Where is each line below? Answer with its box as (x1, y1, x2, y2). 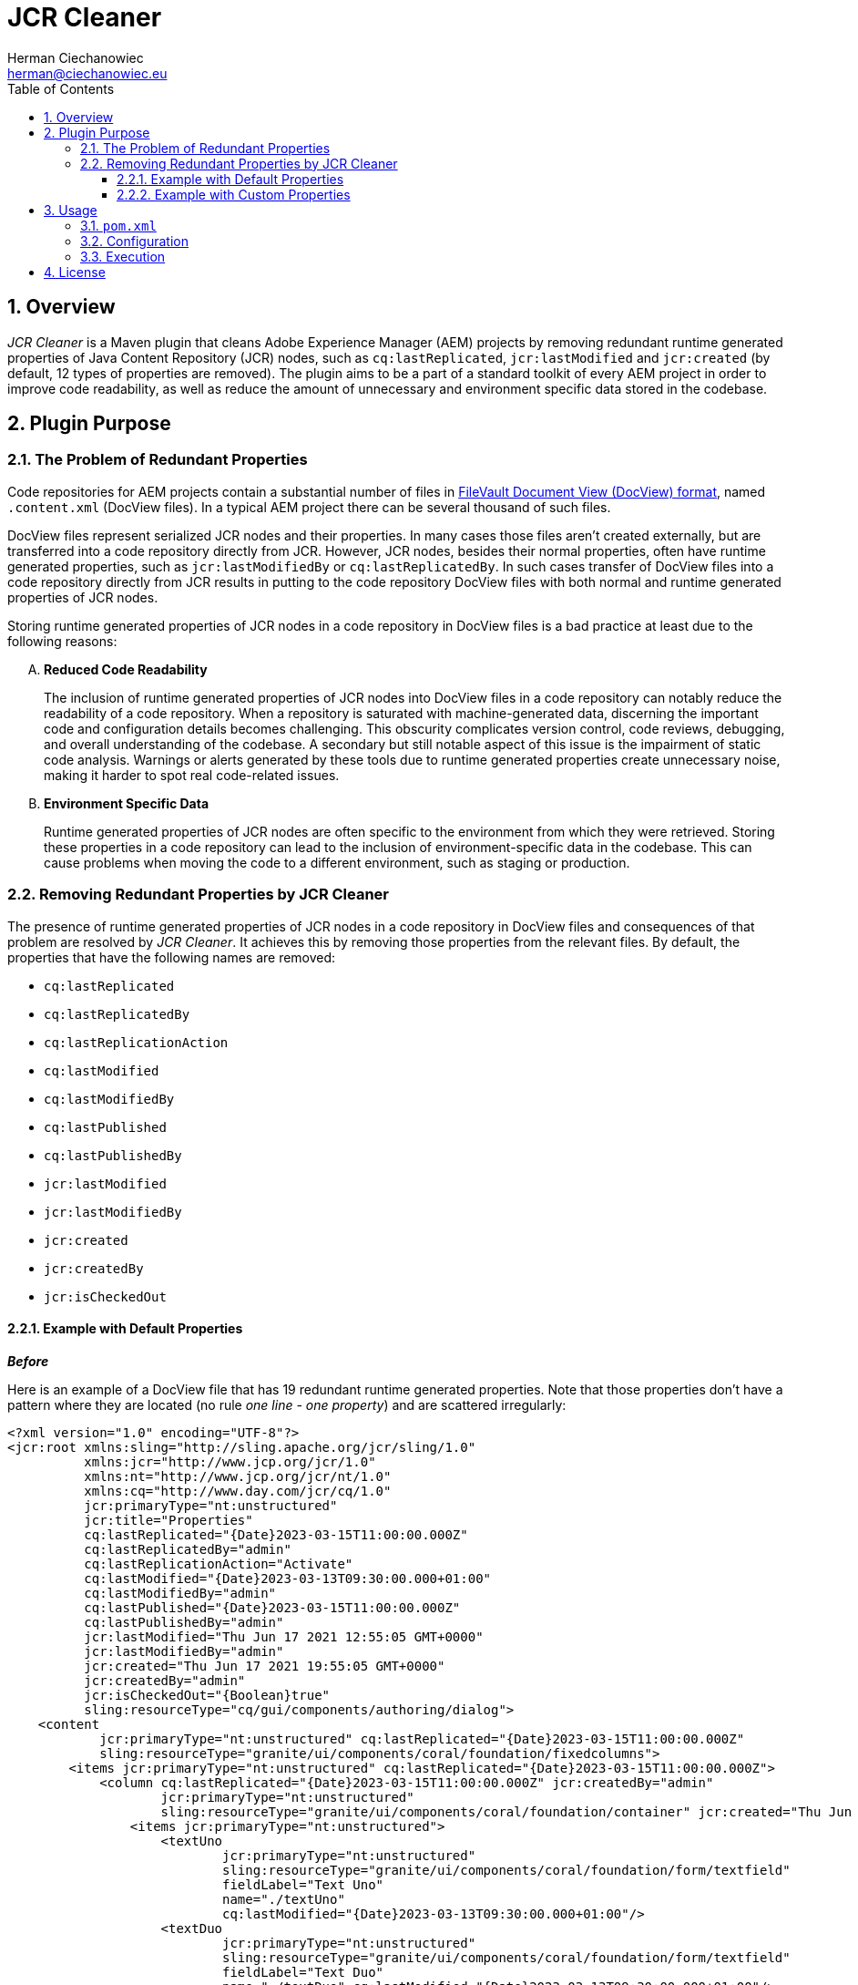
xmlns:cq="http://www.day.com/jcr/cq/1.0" (84, 1483, 392, 1498)
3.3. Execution (80, 248, 166, 264)
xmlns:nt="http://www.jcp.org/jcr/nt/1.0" (84, 1468, 392, 1484)
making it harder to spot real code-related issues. (44, 766, 340, 783)
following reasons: (7, 633, 117, 649)
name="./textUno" (222, 1891, 345, 1907)
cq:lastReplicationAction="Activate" (84, 1556, 353, 1571)
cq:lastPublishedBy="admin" (84, 1614, 284, 1630)
